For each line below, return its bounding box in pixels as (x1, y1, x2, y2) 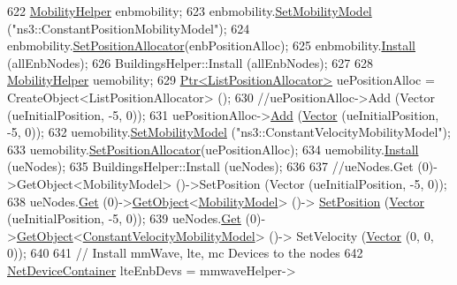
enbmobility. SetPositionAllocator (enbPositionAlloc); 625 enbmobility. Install (7, 36, 416, 55)
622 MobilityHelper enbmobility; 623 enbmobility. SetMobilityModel (7, 2, 372, 19)
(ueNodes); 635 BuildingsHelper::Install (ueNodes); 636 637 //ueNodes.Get (7, 157, 414, 176)
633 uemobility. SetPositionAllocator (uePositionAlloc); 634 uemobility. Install (7, 139, 419, 158)
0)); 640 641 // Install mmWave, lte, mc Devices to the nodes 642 (7, 244, 363, 262)
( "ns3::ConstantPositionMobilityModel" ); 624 (7, 19, 250, 37)
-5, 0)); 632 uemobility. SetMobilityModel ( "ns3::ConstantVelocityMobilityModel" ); (7, 123, 451, 141)
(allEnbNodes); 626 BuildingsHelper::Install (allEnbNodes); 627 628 (7, 53, 373, 71)
